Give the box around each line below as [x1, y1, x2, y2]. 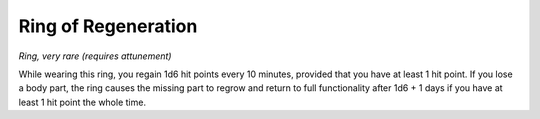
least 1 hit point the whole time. [18, 96, 147, 108]
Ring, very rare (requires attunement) [18, 50, 172, 62]
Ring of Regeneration [18, 15, 198, 37]
